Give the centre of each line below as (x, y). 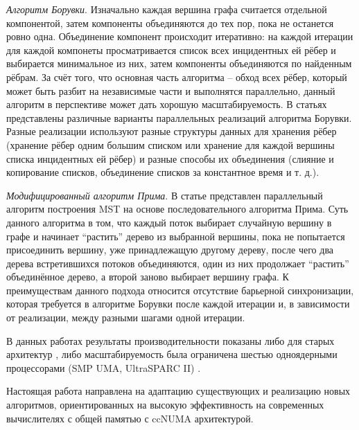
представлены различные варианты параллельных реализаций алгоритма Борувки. (179, 117)
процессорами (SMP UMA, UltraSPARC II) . (104, 367)
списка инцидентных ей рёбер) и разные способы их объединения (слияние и (170, 158)
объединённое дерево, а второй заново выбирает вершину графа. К (148, 277)
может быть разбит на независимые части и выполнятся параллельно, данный (171, 90)
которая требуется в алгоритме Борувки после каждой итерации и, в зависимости (178, 304)
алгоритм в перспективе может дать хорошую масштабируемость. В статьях (167, 104)
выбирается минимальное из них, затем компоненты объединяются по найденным (179, 63)
